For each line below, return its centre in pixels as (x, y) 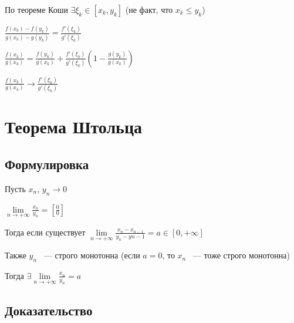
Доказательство (49, 310)
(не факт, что (149, 9)
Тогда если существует (45, 232)
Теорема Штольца (74, 127)
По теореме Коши (36, 9)
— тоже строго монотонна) (241, 255)
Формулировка (47, 164)
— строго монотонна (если (92, 255)
